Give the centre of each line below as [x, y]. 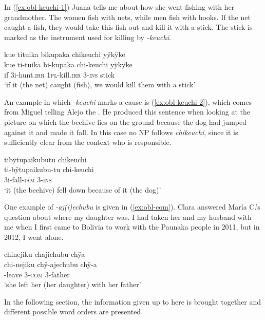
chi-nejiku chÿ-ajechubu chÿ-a [51, 264]
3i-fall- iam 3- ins [28, 179]
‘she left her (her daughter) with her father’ [73, 284]
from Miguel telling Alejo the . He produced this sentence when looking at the [127, 112]
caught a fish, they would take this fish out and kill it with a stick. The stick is [128, 27]
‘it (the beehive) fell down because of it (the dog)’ [83, 189]
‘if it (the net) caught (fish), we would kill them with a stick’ [100, 84]
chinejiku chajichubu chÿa [45, 254]
